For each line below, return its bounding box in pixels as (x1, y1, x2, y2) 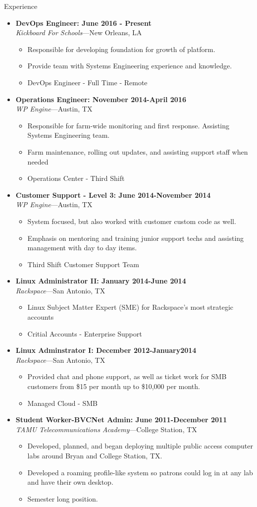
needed (27, 156, 49, 167)
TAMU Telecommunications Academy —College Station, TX (15, 424, 197, 434)
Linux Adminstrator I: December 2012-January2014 (15, 345, 197, 355)
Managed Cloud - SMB (27, 397, 98, 408)
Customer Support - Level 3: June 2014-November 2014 (15, 189, 211, 200)
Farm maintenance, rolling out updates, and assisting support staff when (27, 146, 248, 157)
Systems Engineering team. (27, 130, 110, 140)
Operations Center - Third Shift (27, 173, 125, 183)
